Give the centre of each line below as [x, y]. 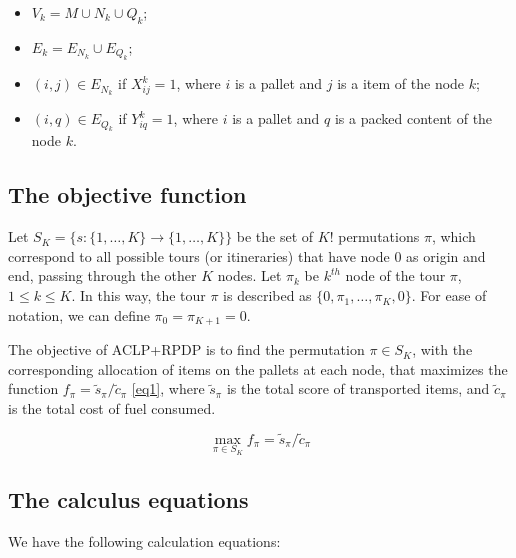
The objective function [127, 194]
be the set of [275, 236]
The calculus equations [128, 498]
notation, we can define [79, 314]
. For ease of [449, 295]
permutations [379, 236]
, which [453, 236]
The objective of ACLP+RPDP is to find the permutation [186, 349]
